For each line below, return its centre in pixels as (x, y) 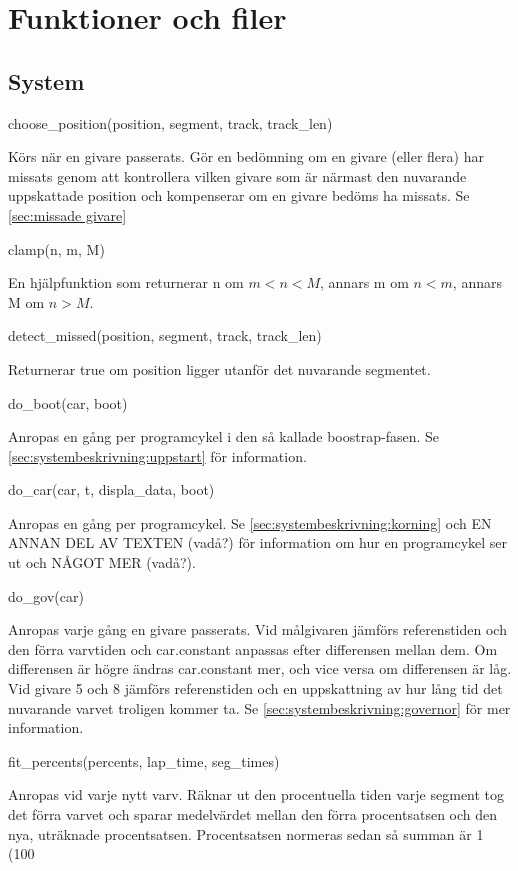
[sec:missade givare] (67, 214)
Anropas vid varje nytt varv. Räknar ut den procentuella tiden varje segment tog (256, 794)
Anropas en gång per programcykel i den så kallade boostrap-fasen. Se (224, 436)
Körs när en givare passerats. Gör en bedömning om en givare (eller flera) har (246, 156)
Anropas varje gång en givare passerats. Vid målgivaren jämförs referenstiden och (257, 629)
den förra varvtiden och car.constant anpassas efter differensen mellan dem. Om (253, 648)
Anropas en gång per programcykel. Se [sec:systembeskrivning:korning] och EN (250, 522)
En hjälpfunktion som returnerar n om (126, 282)
